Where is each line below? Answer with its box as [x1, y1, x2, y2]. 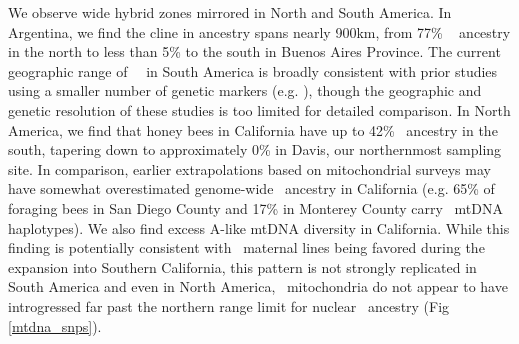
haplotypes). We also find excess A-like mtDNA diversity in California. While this [8, 217, 510, 238]
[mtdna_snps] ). [8, 315, 102, 336]
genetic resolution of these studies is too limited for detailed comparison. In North [8, 99, 511, 120]
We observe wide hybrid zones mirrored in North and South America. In [8, 2, 452, 22]
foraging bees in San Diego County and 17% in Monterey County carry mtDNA [8, 197, 503, 218]
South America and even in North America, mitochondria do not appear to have [8, 276, 508, 297]
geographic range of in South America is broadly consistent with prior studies [8, 60, 498, 81]
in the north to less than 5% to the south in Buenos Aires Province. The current [8, 41, 501, 62]
